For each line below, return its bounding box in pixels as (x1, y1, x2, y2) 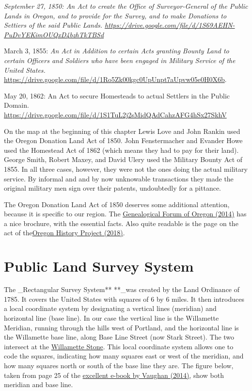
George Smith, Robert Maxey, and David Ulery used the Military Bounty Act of (4, 154, 243, 164)
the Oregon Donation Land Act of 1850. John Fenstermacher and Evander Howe (4, 135, 243, 146)
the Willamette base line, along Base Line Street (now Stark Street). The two (4, 332, 235, 342)
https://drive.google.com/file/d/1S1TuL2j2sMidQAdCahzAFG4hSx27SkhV (4, 109, 227, 119)
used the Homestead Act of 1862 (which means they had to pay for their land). (4, 145, 239, 155)
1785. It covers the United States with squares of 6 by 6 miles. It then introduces (4, 293, 244, 304)
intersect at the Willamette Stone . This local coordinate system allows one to (4, 341, 234, 351)
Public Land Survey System (4, 256, 194, 276)
